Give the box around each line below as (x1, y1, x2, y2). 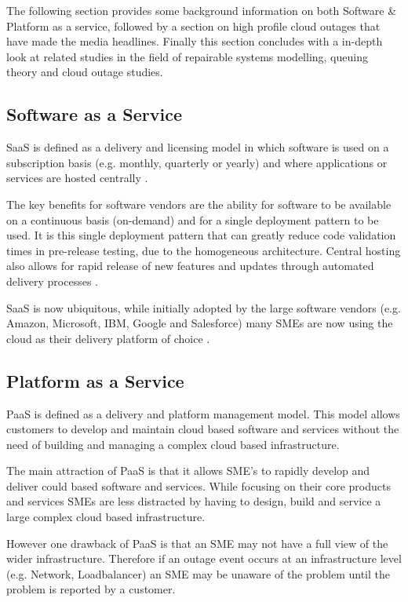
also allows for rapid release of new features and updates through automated (6, 257, 374, 274)
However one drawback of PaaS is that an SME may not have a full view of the (6, 535, 388, 551)
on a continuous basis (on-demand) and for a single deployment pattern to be (6, 211, 379, 228)
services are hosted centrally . (6, 170, 148, 186)
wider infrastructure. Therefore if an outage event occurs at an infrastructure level (6, 550, 402, 567)
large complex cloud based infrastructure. (6, 509, 206, 525)
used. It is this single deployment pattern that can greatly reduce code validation (6, 227, 396, 243)
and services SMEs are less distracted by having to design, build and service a (6, 493, 381, 509)
